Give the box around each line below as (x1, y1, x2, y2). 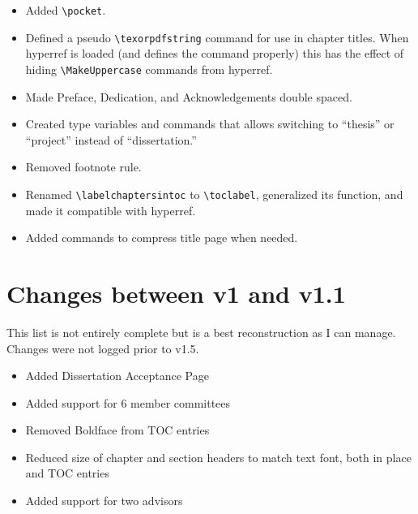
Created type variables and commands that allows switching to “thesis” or (25, 115, 395, 132)
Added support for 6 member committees (25, 394, 231, 411)
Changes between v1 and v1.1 (6, 276, 346, 309)
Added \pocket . (25, 2, 106, 18)
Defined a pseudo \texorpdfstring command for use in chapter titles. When (25, 28, 409, 45)
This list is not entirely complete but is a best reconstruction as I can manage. (6, 323, 396, 340)
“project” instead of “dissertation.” (25, 131, 197, 148)
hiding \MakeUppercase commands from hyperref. (25, 60, 273, 77)
